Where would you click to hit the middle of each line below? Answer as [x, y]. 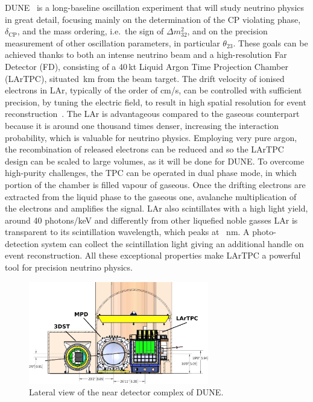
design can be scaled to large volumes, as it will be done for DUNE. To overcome [155, 161]
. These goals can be [270, 42]
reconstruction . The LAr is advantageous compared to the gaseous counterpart [152, 114]
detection [22, 243]
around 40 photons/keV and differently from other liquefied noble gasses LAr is [151, 220]
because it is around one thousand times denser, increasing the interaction [142, 125]
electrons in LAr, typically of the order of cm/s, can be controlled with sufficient [153, 90]
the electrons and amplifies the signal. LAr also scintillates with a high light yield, [156, 208]
